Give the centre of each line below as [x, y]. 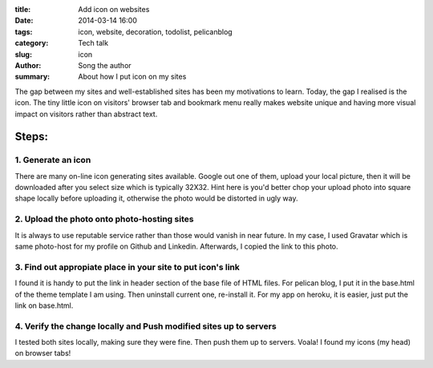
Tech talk [93, 43]
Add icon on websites [114, 9]
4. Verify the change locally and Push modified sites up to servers [146, 326]
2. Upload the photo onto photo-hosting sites [104, 219]
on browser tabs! [43, 354]
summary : [32, 77]
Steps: [31, 137]
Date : [24, 21]
